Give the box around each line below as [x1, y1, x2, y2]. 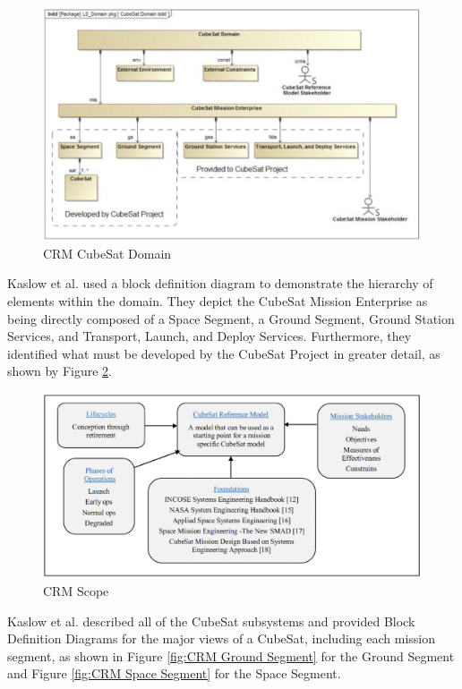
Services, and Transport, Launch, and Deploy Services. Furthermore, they [7, 327, 412, 345]
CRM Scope [43, 582, 109, 600]
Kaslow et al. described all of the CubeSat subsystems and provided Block [7, 611, 415, 630]
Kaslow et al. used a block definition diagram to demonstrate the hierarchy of [7, 274, 433, 293]
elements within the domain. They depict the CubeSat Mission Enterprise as [7, 292, 428, 310]
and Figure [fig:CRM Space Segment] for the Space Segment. [7, 664, 341, 683]
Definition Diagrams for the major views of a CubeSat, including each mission [7, 629, 436, 648]
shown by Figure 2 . [7, 362, 112, 380]
